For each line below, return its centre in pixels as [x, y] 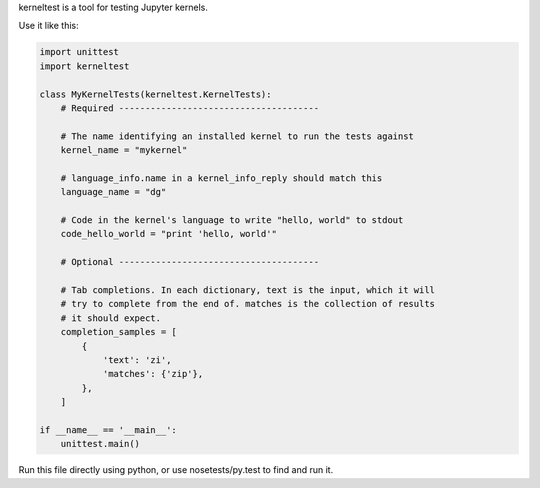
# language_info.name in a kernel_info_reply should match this [221, 178]
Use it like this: [48, 26]
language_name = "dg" [113, 192]
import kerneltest [84, 66]
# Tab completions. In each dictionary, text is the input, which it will [247, 290]
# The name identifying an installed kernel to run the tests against [237, 136]
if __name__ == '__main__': [108, 429]
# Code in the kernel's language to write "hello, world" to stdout [232, 220]
